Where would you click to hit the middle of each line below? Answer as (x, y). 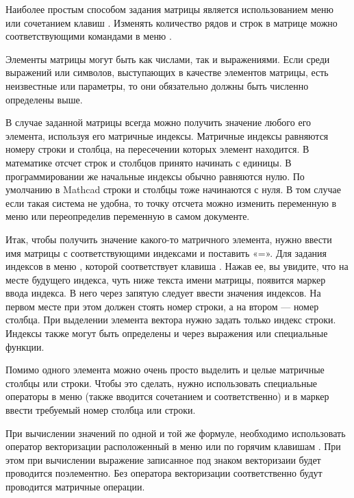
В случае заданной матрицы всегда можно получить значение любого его (159, 122)
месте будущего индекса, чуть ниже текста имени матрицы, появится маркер (166, 279)
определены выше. (44, 99)
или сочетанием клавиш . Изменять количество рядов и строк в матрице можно (172, 22)
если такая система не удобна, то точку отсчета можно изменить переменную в (171, 202)
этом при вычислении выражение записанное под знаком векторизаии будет (163, 459)
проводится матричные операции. (75, 486)
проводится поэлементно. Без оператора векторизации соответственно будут (164, 473)
